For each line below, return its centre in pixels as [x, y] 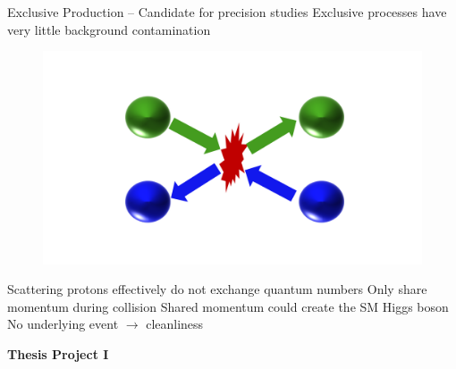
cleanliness [175, 324]
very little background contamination [109, 29]
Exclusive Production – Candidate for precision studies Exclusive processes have [227, 12]
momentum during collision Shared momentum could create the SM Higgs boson [228, 306]
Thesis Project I [58, 354]
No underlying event [63, 324]
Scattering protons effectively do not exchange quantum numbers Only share [217, 289]
